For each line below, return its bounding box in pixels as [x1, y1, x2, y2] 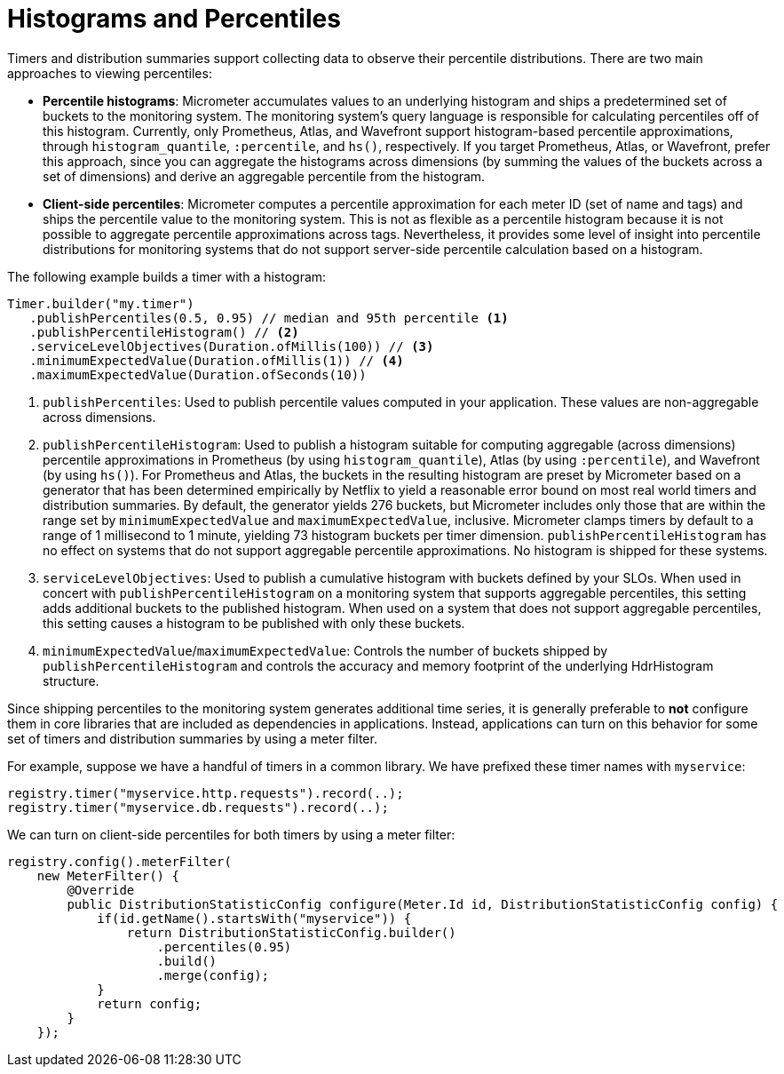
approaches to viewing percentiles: [7, 65, 212, 81]
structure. [43, 672, 99, 688]
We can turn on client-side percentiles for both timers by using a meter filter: [7, 826, 455, 842]
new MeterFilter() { [36, 868, 179, 883]
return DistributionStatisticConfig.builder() [126, 925, 456, 940]
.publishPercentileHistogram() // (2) [29, 324, 299, 339]
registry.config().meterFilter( [7, 854, 232, 869]
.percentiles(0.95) [156, 939, 292, 954]
